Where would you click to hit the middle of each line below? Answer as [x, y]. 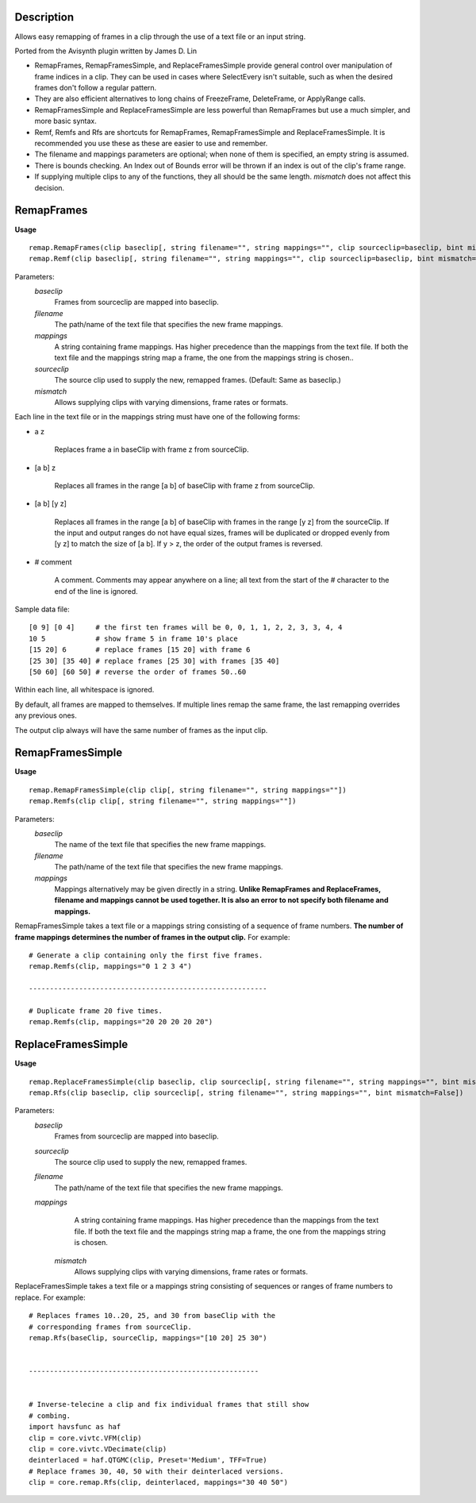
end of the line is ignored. [96, 591]
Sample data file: [42, 609]
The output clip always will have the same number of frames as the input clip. [141, 730]
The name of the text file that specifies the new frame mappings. [160, 845]
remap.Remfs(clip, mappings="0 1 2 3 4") [110, 966]
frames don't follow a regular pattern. [96, 88]
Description [44, 17]
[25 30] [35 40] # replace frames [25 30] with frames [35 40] [154, 661]
